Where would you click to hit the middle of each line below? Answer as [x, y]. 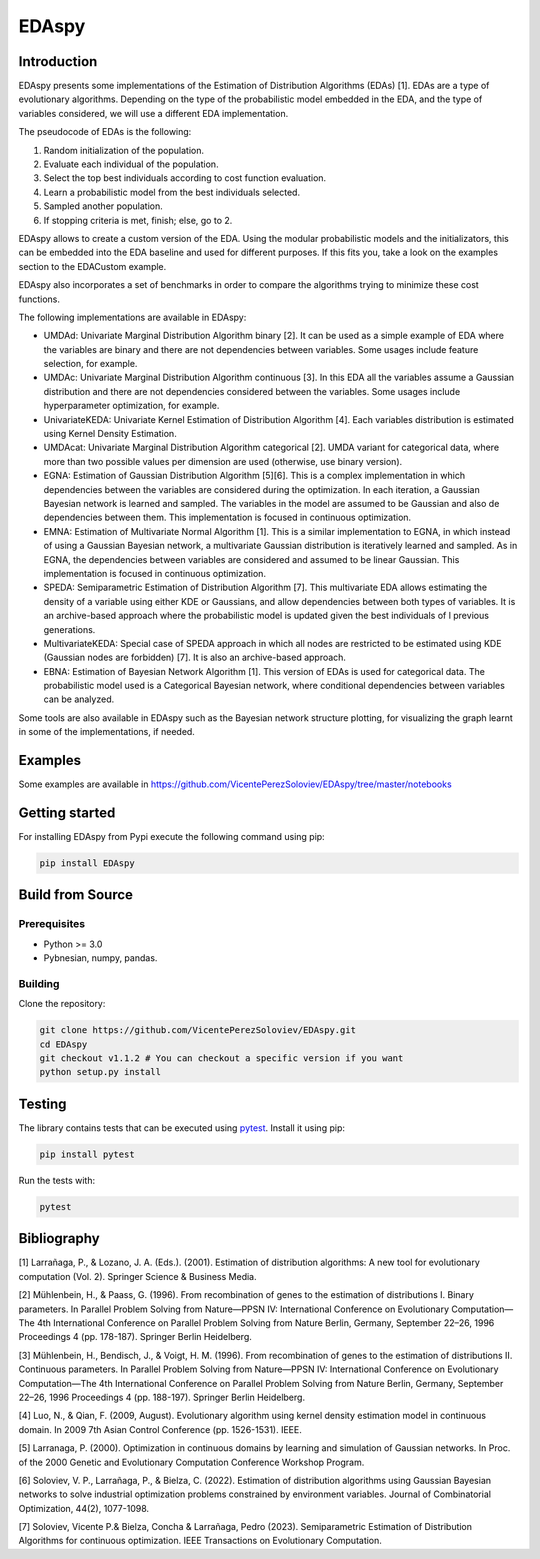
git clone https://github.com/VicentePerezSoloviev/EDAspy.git [198, 1030]
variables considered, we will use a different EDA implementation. [153, 113]
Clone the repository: [62, 1004]
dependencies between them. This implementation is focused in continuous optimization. [227, 517]
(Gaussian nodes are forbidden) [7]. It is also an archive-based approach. [195, 657]
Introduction [58, 61]
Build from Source [76, 895]
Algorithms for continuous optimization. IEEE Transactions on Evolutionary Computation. [200, 1541]
